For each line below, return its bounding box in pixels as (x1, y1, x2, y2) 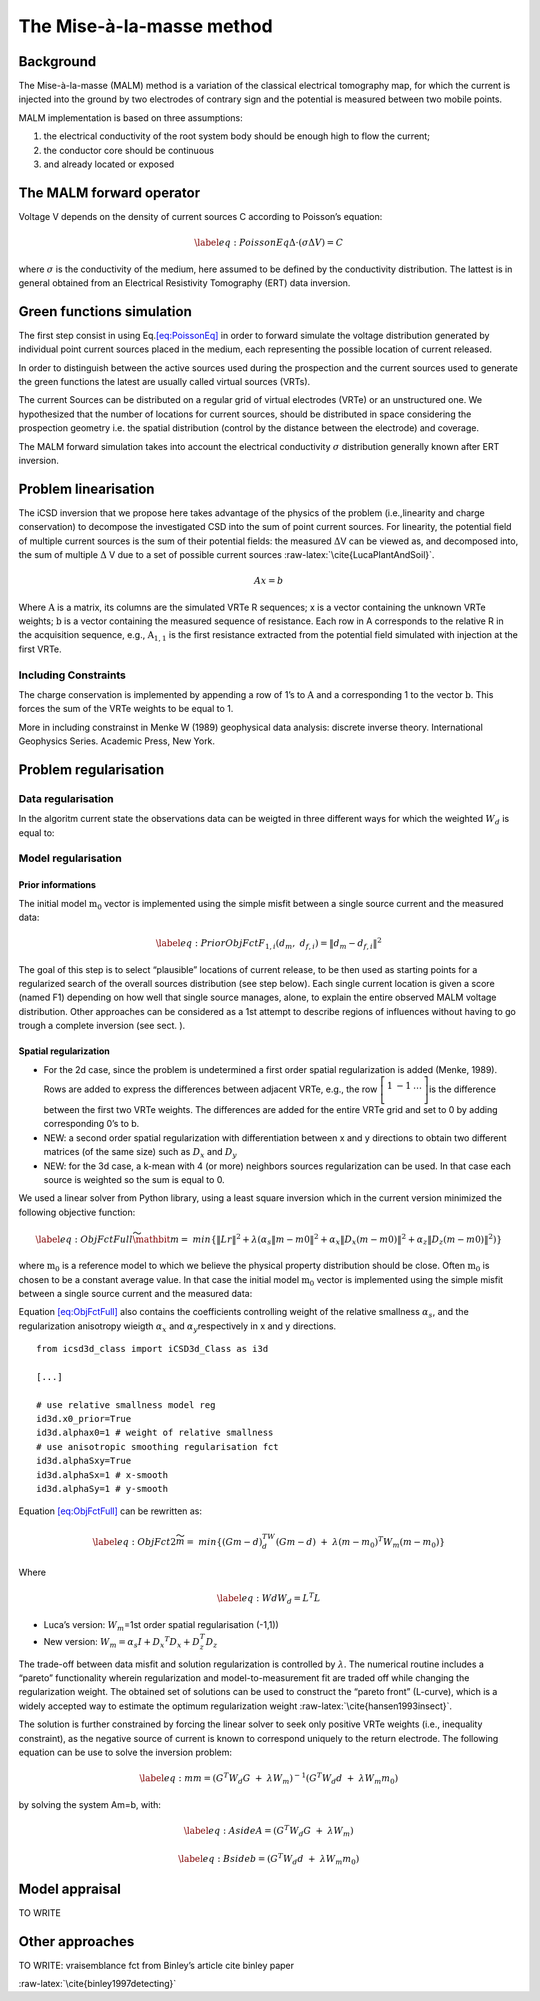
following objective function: (18, 1206, 136, 1218)
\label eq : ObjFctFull (35, 1233, 134, 1245)
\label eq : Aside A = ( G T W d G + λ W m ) (183, 1823, 354, 1839)
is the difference (428, 1083, 497, 1095)
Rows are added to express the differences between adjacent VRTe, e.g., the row (43, 1083, 378, 1095)
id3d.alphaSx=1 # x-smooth (36, 1469, 169, 1480)
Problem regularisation (18, 761, 165, 778)
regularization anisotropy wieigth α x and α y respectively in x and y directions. (18, 1320, 337, 1334)
